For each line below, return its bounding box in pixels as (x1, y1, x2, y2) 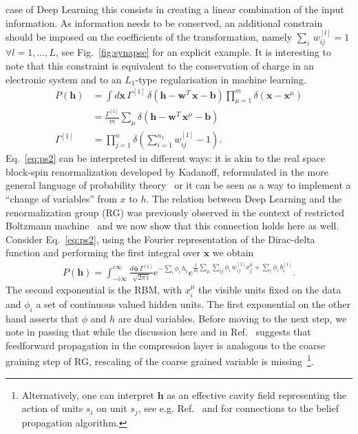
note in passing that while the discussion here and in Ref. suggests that (6, 324, 311, 339)
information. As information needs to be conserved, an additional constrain (6, 15, 323, 30)
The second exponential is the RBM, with (6, 282, 182, 297)
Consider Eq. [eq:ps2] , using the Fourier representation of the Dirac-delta (6, 231, 315, 246)
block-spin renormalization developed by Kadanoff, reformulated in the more (6, 164, 328, 178)
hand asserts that (6, 311, 79, 325)
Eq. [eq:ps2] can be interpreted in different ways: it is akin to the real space (6, 151, 326, 165)
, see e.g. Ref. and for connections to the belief (138, 401, 339, 415)
